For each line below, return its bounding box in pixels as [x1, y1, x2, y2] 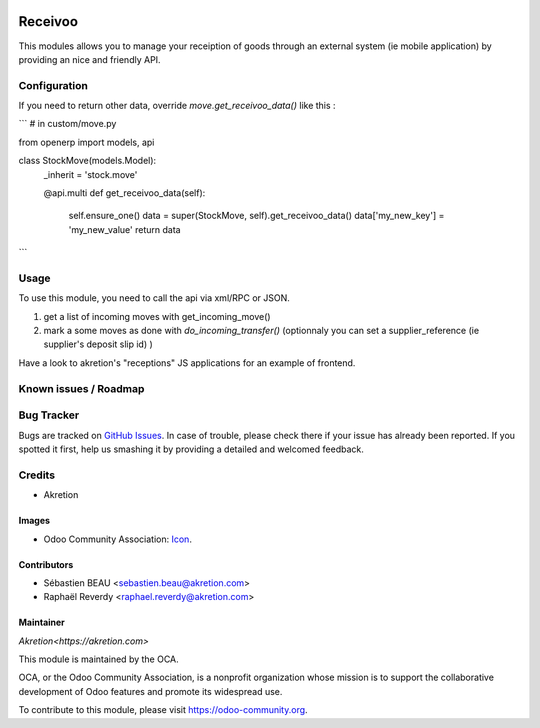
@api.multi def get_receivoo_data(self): [43, 187, 206, 199]
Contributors [18, 558, 74, 570]
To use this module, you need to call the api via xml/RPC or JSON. [18, 292, 290, 304]
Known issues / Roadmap [18, 381, 145, 395]
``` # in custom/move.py [18, 118, 117, 130]
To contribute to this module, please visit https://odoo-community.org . [18, 704, 309, 716]
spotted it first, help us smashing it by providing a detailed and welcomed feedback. [18, 443, 364, 455]
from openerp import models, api [18, 136, 155, 148]
